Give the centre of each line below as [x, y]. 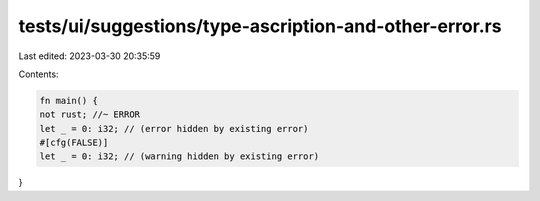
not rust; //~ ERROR [89, 114]
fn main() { [69, 100]
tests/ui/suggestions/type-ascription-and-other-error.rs [260, 26]
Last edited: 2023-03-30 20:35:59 [89, 56]
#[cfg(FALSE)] [74, 143]
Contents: [38, 74]
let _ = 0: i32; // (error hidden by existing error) [174, 128]
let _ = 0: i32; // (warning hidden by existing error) [179, 156]
